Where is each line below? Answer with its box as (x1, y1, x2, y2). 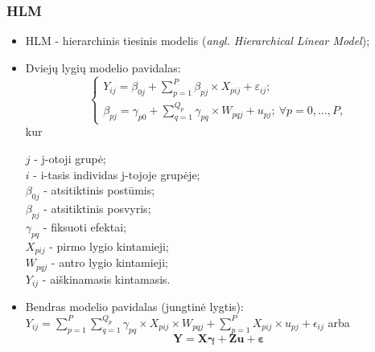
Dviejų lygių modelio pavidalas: (25, 59, 181, 76)
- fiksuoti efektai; (43, 218, 126, 235)
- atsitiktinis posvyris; (43, 200, 151, 217)
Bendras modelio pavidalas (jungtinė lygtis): (25, 298, 244, 314)
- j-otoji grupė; (34, 150, 106, 167)
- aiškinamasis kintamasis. (42, 270, 171, 287)
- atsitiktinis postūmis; (43, 182, 155, 199)
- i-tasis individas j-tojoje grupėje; (33, 166, 200, 182)
